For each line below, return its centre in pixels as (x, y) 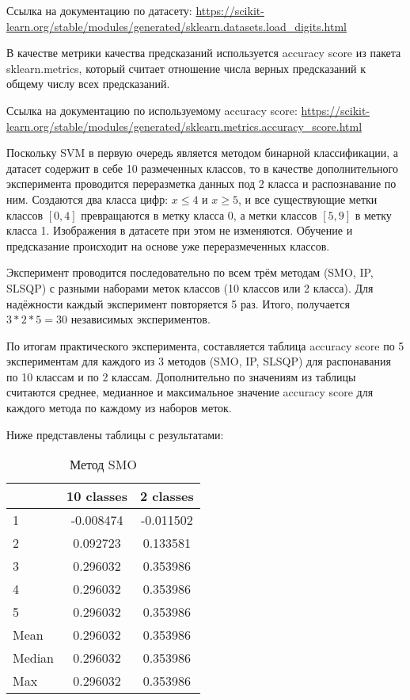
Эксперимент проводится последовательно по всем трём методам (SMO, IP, (190, 272)
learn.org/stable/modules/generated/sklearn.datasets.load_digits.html (177, 26)
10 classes (97, 496)
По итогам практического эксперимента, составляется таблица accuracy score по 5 (205, 345)
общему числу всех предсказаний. (88, 84)
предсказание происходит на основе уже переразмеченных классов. (168, 245)
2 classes (167, 496)
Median (34, 658)
